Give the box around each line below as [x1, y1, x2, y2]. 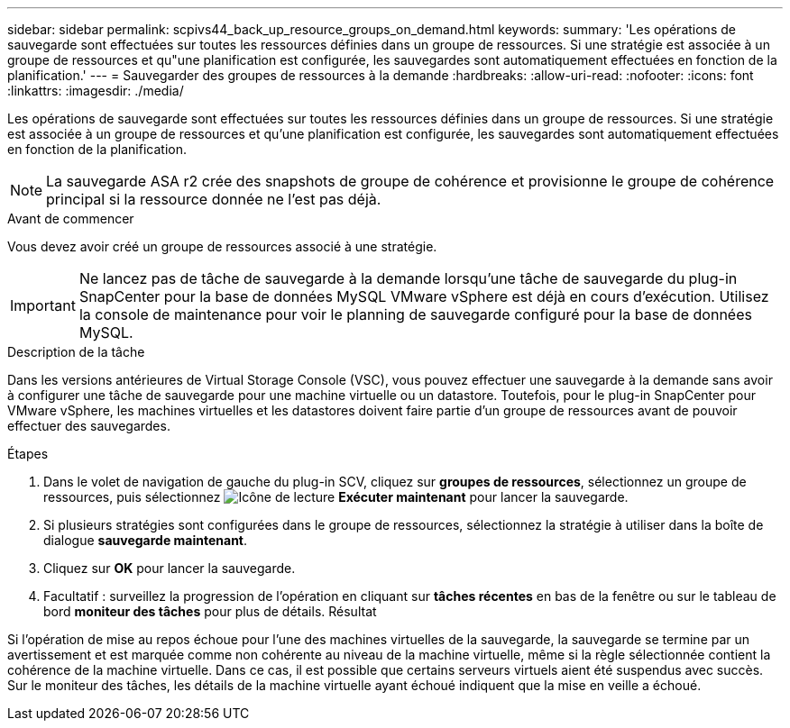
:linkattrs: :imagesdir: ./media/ [7, 83, 184, 98]
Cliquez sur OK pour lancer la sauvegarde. [43, 560, 296, 576]
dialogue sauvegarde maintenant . [43, 532, 248, 548]
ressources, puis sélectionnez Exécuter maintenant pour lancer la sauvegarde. [43, 489, 629, 505]
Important [10, 296, 76, 314]
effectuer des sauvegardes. [7, 418, 170, 433]
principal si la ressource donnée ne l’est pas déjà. [46, 190, 381, 208]
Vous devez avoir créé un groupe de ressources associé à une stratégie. [7, 239, 437, 254]
